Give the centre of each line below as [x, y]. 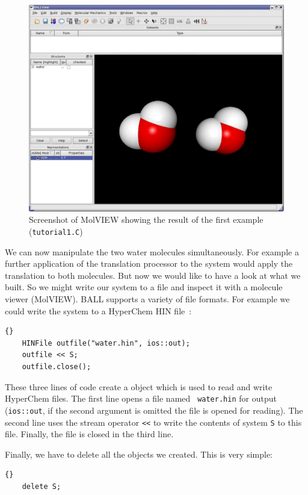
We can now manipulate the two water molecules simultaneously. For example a [152, 251]
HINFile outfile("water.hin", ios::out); [106, 343]
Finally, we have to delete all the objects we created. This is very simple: [139, 454]
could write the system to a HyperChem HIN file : [98, 310]
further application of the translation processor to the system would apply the [149, 263]
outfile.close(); [57, 367]
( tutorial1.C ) [56, 232]
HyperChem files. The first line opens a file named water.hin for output [141, 398]
